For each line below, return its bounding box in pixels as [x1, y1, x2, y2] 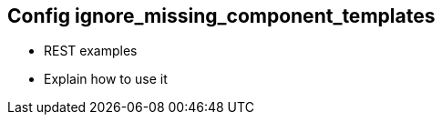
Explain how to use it [44, 71, 168, 87]
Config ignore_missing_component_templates [7, 5, 436, 27]
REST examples [44, 43, 138, 59]
